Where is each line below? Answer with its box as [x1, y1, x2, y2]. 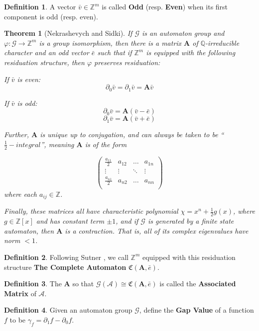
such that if [97, 47, 132, 58]
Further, [4, 129, 29, 140]
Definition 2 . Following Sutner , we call [4, 251, 129, 262]
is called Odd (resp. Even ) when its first [102, 1, 228, 11]
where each [4, 188, 37, 199]
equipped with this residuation [142, 251, 236, 262]
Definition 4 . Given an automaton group [4, 305, 132, 315]
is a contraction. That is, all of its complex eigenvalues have [65, 225, 249, 236]
